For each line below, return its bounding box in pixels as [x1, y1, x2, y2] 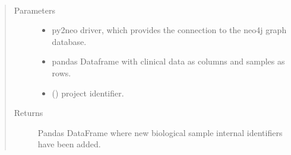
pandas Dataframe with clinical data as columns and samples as [52, 55, 285, 67]
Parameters [14, 4, 55, 16]
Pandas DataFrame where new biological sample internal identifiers [37, 126, 283, 138]
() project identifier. [52, 86, 124, 99]
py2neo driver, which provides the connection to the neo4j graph [52, 24, 287, 36]
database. [52, 35, 87, 47]
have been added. [37, 138, 101, 150]
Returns [14, 106, 43, 119]
